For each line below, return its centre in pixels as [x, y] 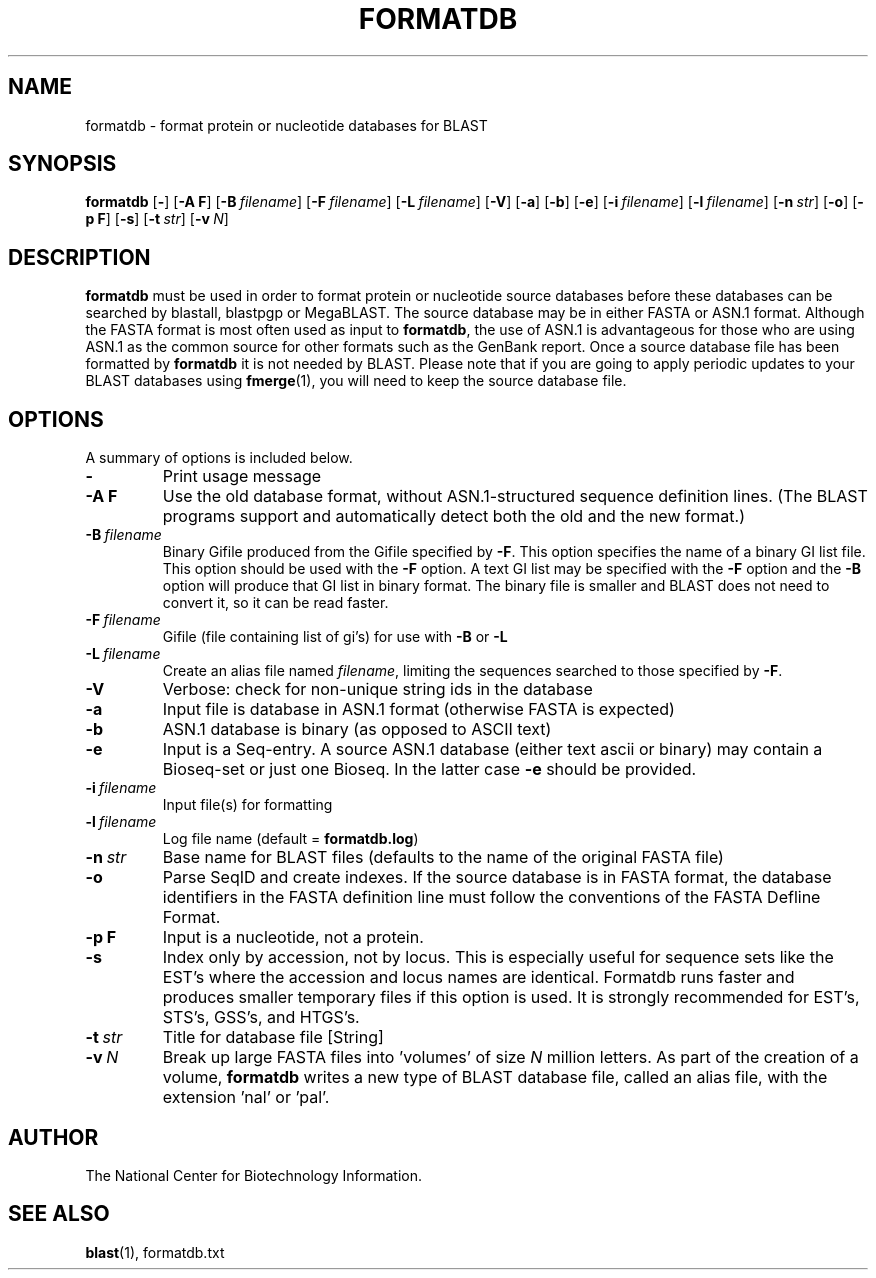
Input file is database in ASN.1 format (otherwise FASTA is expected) [418, 709]
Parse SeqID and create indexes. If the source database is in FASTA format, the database [497, 877]
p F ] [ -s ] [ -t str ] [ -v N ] [157, 219]
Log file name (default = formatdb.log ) [290, 839]
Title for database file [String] [273, 1037]
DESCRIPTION [79, 257]
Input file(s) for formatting [247, 805]
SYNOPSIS [62, 164]
